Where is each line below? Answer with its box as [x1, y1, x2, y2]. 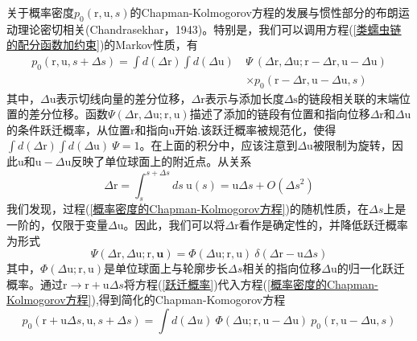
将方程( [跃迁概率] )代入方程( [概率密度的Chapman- [123, 275, 378, 292]
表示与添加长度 [204, 89, 284, 106]
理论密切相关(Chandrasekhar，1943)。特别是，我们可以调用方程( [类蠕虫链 [17, 20, 402, 37]
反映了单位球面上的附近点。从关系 [71, 153, 252, 170]
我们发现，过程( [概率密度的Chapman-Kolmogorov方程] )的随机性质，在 [6, 200, 370, 217]
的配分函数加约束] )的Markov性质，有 [6, 36, 198, 53]
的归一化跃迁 [336, 260, 405, 277]
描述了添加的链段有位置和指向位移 [189, 105, 370, 122]
